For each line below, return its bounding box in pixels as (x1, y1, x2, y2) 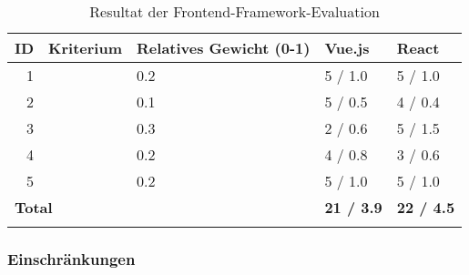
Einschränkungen (7, 247, 136, 270)
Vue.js (324, 37, 370, 58)
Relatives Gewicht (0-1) (137, 37, 311, 58)
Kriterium (48, 37, 123, 58)
